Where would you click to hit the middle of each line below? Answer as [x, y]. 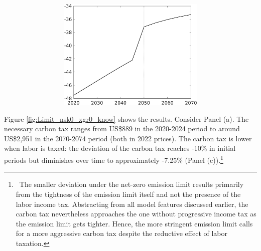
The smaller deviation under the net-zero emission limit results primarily [132, 184]
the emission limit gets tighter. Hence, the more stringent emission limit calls [134, 223]
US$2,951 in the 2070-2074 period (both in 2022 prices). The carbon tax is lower [128, 138]
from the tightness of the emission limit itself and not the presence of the [128, 194]
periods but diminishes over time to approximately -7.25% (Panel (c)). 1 [114, 159]
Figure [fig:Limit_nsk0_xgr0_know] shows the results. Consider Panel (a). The [126, 118]
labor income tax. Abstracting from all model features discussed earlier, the [132, 204]
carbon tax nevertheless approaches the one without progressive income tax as [136, 214]
